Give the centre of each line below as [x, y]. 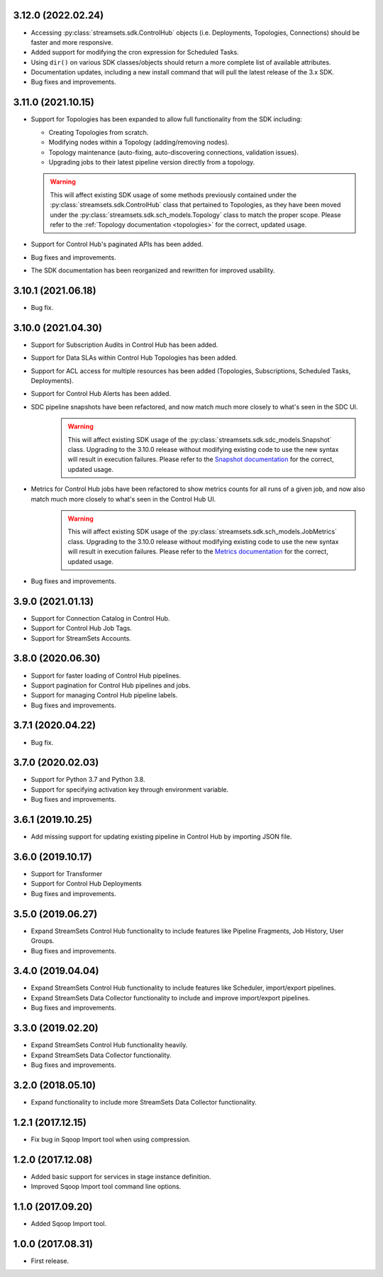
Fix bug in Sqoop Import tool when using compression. [111, 1139]
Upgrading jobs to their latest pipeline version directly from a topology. [152, 162]
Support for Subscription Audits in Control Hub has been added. [124, 345]
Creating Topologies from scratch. [99, 132]
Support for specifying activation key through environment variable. [130, 789]
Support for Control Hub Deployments [86, 884]
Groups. [43, 941]
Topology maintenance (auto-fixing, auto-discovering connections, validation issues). [174, 152]
